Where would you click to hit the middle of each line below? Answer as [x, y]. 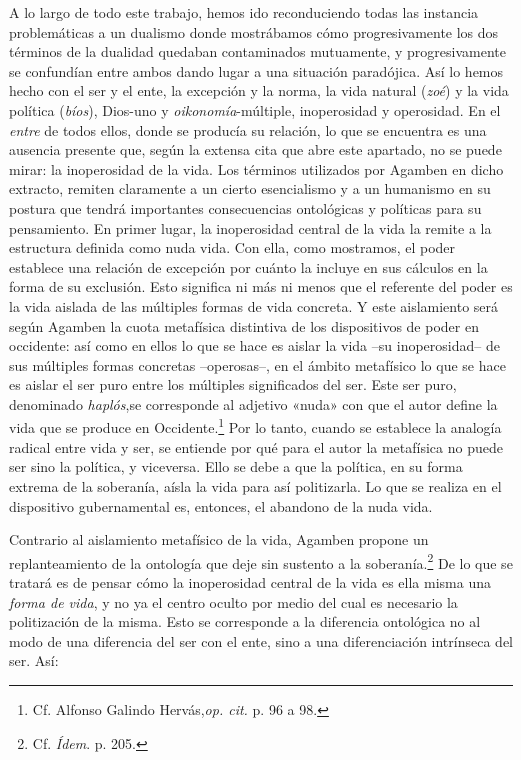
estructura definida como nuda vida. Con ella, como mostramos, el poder [232, 247]
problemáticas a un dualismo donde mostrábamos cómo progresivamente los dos [254, 31]
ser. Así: [34, 660]
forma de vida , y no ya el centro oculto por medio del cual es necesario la [233, 601]
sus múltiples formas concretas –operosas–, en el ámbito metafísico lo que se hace [257, 364]
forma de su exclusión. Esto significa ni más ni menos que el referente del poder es [261, 286]
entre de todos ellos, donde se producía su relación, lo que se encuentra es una [248, 129]
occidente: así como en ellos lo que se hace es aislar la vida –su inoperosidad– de [254, 345]
